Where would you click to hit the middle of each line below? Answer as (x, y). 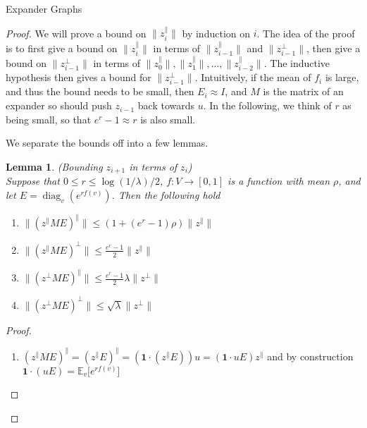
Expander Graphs (44, 8)
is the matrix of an (303, 91)
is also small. (168, 119)
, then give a (334, 48)
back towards (166, 105)
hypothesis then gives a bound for (79, 77)
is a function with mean (279, 181)
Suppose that (33, 181)
